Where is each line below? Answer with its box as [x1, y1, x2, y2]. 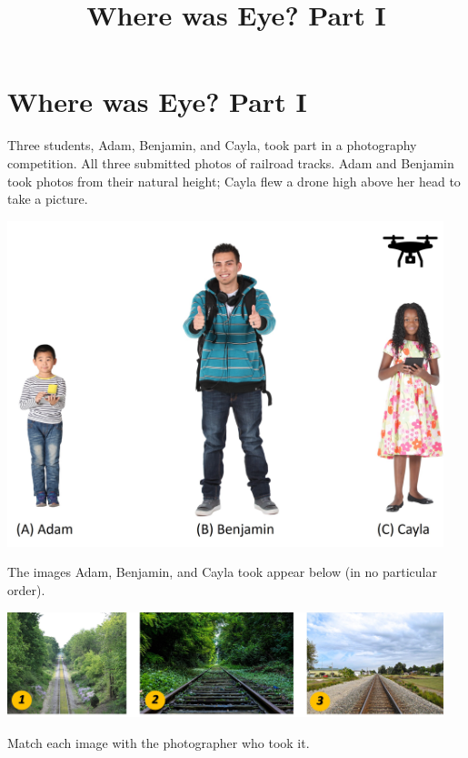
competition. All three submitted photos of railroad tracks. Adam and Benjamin [7, 153, 454, 172]
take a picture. [7, 189, 88, 208]
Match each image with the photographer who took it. [7, 733, 310, 752]
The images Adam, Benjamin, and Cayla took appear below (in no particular [7, 562, 437, 581]
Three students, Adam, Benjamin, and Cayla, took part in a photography [7, 136, 417, 155]
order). [7, 581, 45, 599]
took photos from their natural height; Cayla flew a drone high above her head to [7, 171, 461, 190]
